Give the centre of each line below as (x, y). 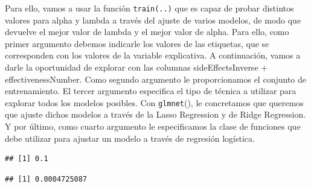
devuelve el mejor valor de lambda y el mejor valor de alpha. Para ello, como (147, 32)
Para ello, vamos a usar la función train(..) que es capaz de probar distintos (149, 8)
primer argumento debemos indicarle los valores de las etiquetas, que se (137, 43)
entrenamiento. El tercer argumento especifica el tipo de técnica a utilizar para (151, 91)
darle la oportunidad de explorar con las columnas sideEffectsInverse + (136, 67)
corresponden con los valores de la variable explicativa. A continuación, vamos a (153, 55)
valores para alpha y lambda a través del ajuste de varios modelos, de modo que (153, 20)
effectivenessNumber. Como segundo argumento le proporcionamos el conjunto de (155, 79)
